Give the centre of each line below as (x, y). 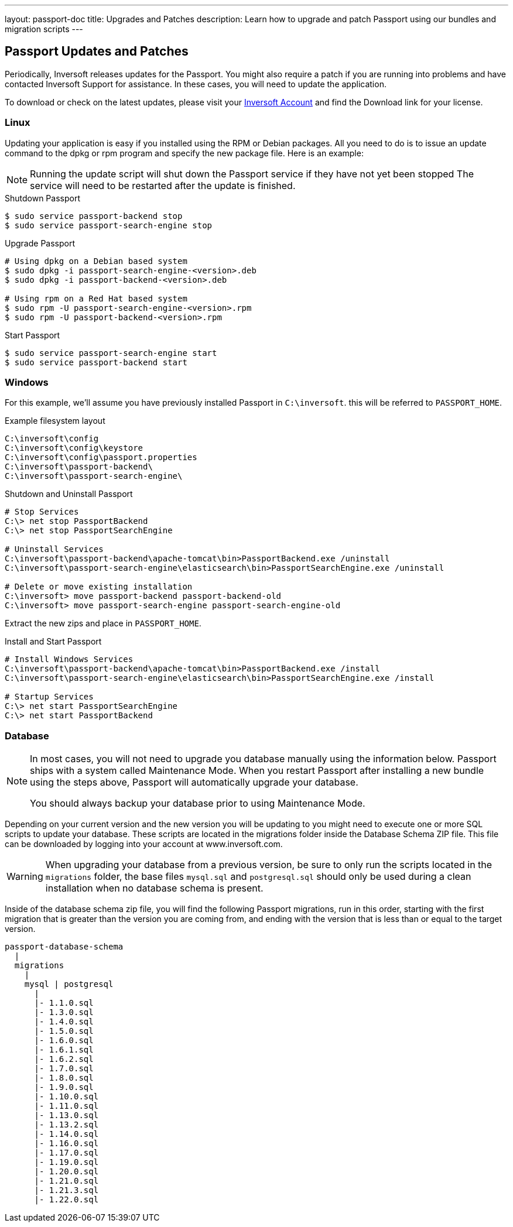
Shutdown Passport (42, 198)
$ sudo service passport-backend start (96, 362)
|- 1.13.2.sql (66, 1125)
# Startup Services (49, 697)
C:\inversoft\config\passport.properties (101, 457)
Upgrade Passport (40, 243)
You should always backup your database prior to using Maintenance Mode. (198, 803)
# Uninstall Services (54, 549)
